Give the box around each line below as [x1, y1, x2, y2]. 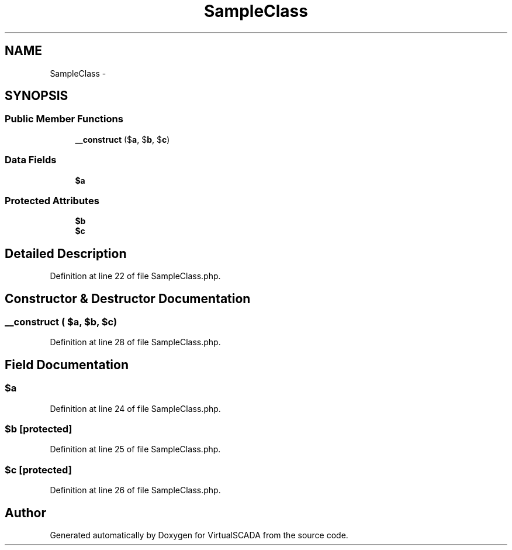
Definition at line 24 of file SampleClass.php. [50, 403, 221, 414]
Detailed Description [5, 246, 127, 261]
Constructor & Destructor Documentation [5, 291, 251, 306]
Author [5, 505, 46, 520]
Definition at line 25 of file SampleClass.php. [50, 444, 221, 455]
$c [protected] [5, 463, 72, 476]
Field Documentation [5, 357, 129, 372]
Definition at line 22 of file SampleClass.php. [50, 271, 221, 281]
